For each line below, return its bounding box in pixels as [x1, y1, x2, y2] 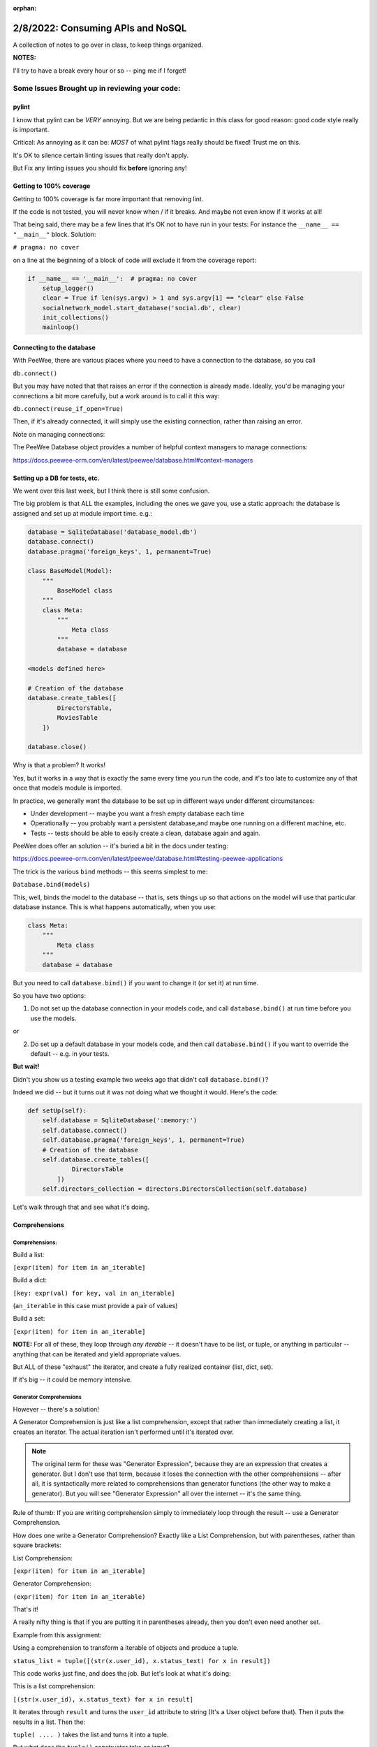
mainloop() [42, 324, 80, 331]
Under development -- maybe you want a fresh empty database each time [30, 809, 244, 818]
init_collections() [42, 314, 110, 321]
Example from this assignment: [13, 1630, 102, 1639]
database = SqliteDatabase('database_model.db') [27, 528, 198, 536]
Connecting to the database [13, 343, 96, 352]
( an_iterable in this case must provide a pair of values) [13, 1302, 178, 1310]
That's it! [13, 1605, 38, 1614]
